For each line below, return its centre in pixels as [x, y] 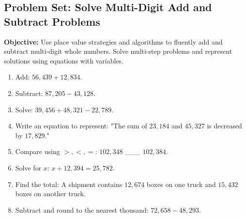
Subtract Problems [52, 21]
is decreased [224, 126]
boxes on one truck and [181, 184]
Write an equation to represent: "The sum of [81, 126]
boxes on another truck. [51, 194]
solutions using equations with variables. [64, 60]
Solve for [28, 167]
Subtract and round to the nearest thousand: [82, 210]
